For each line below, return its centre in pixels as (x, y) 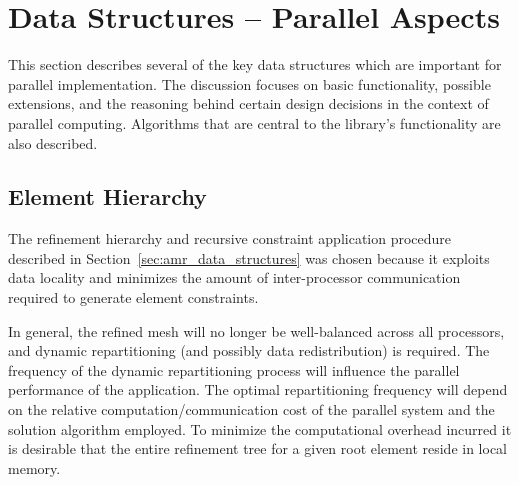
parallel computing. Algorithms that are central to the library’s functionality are (254, 122)
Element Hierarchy (107, 196)
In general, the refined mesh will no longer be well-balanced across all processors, (256, 330)
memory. (34, 467)
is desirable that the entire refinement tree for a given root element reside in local (258, 448)
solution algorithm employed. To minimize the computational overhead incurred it (260, 428)
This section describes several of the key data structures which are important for (255, 64)
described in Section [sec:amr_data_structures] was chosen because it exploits (249, 257)
